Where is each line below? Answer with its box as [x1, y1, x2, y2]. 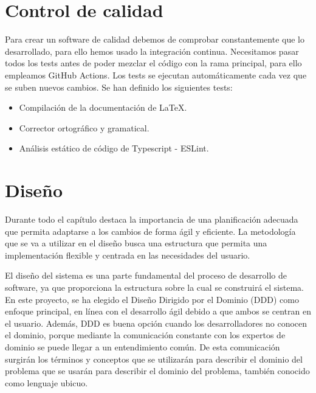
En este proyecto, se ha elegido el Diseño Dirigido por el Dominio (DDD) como [5, 293, 299, 305]
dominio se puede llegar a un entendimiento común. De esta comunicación [5, 340, 280, 353]
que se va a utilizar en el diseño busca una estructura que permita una [5, 237, 267, 249]
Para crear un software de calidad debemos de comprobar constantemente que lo [5, 33, 304, 46]
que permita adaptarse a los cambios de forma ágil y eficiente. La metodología [5, 224, 296, 237]
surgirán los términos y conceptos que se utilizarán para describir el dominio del [5, 352, 303, 365]
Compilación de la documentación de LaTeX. [19, 101, 187, 114]
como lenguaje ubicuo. [5, 376, 88, 389]
